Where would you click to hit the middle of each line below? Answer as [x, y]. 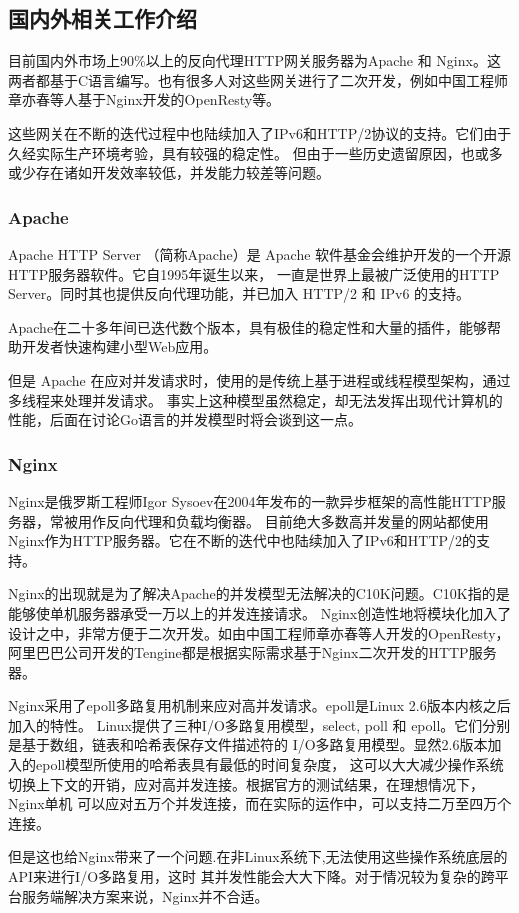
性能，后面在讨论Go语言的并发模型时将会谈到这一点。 [185, 419]
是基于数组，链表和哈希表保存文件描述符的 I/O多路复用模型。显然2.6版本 [248, 744]
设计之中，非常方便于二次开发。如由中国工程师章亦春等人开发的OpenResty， [259, 632]
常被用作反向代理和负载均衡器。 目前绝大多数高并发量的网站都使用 [269, 520]
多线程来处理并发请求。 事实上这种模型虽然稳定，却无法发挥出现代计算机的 [255, 399]
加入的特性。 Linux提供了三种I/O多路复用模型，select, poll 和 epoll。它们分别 [259, 724]
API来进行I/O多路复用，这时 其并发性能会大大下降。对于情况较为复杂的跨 [251, 876]
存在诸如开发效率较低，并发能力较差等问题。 [182, 172]
